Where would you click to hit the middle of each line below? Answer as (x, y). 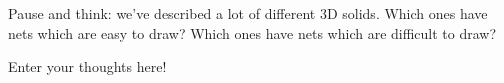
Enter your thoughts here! (87, 66)
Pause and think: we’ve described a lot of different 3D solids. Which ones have (248, 13)
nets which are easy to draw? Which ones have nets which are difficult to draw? (252, 32)
